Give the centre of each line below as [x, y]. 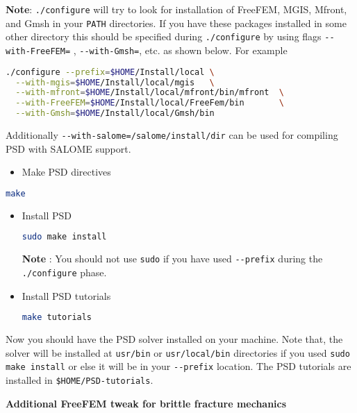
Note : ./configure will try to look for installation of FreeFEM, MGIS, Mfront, [176, 9]
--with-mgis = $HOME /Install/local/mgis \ [115, 82]
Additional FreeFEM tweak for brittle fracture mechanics [146, 403]
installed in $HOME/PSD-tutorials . [80, 379]
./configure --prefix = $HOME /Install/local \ [110, 72]
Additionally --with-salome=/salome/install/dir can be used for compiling [172, 135]
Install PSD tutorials [66, 295]
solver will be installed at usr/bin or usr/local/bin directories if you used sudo [178, 352]
